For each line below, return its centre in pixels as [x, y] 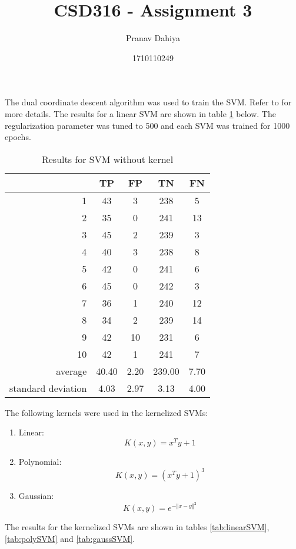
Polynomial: [40, 461]
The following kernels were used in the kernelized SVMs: [107, 412]
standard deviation [48, 388]
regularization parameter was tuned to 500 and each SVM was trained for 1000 [147, 125]
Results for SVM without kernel [107, 159]
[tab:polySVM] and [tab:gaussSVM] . [70, 538]
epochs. [18, 137]
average [71, 371]
